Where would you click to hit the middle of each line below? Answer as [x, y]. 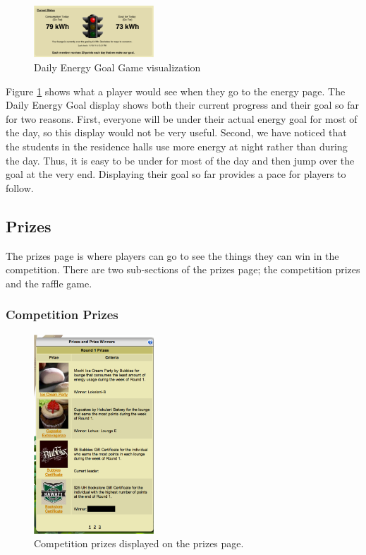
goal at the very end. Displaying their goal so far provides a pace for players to [176, 174]
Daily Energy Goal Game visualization [117, 67]
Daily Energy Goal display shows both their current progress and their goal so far [183, 105]
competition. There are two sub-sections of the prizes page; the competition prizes [183, 269]
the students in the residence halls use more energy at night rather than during [177, 146]
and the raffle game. [49, 283]
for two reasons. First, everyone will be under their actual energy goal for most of [182, 118]
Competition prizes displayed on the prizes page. [139, 543]
